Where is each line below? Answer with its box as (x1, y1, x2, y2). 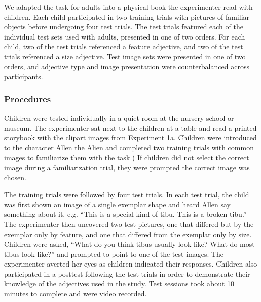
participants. (4, 71, 43, 82)
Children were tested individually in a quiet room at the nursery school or (4, 112, 234, 123)
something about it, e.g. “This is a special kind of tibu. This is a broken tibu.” (4, 209, 247, 219)
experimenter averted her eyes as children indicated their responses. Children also (4, 258, 257, 269)
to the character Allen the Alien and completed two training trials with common (4, 142, 254, 153)
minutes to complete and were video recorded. (4, 288, 147, 299)
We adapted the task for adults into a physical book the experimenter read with (4, 2, 253, 12)
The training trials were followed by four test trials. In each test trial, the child (4, 189, 249, 200)
